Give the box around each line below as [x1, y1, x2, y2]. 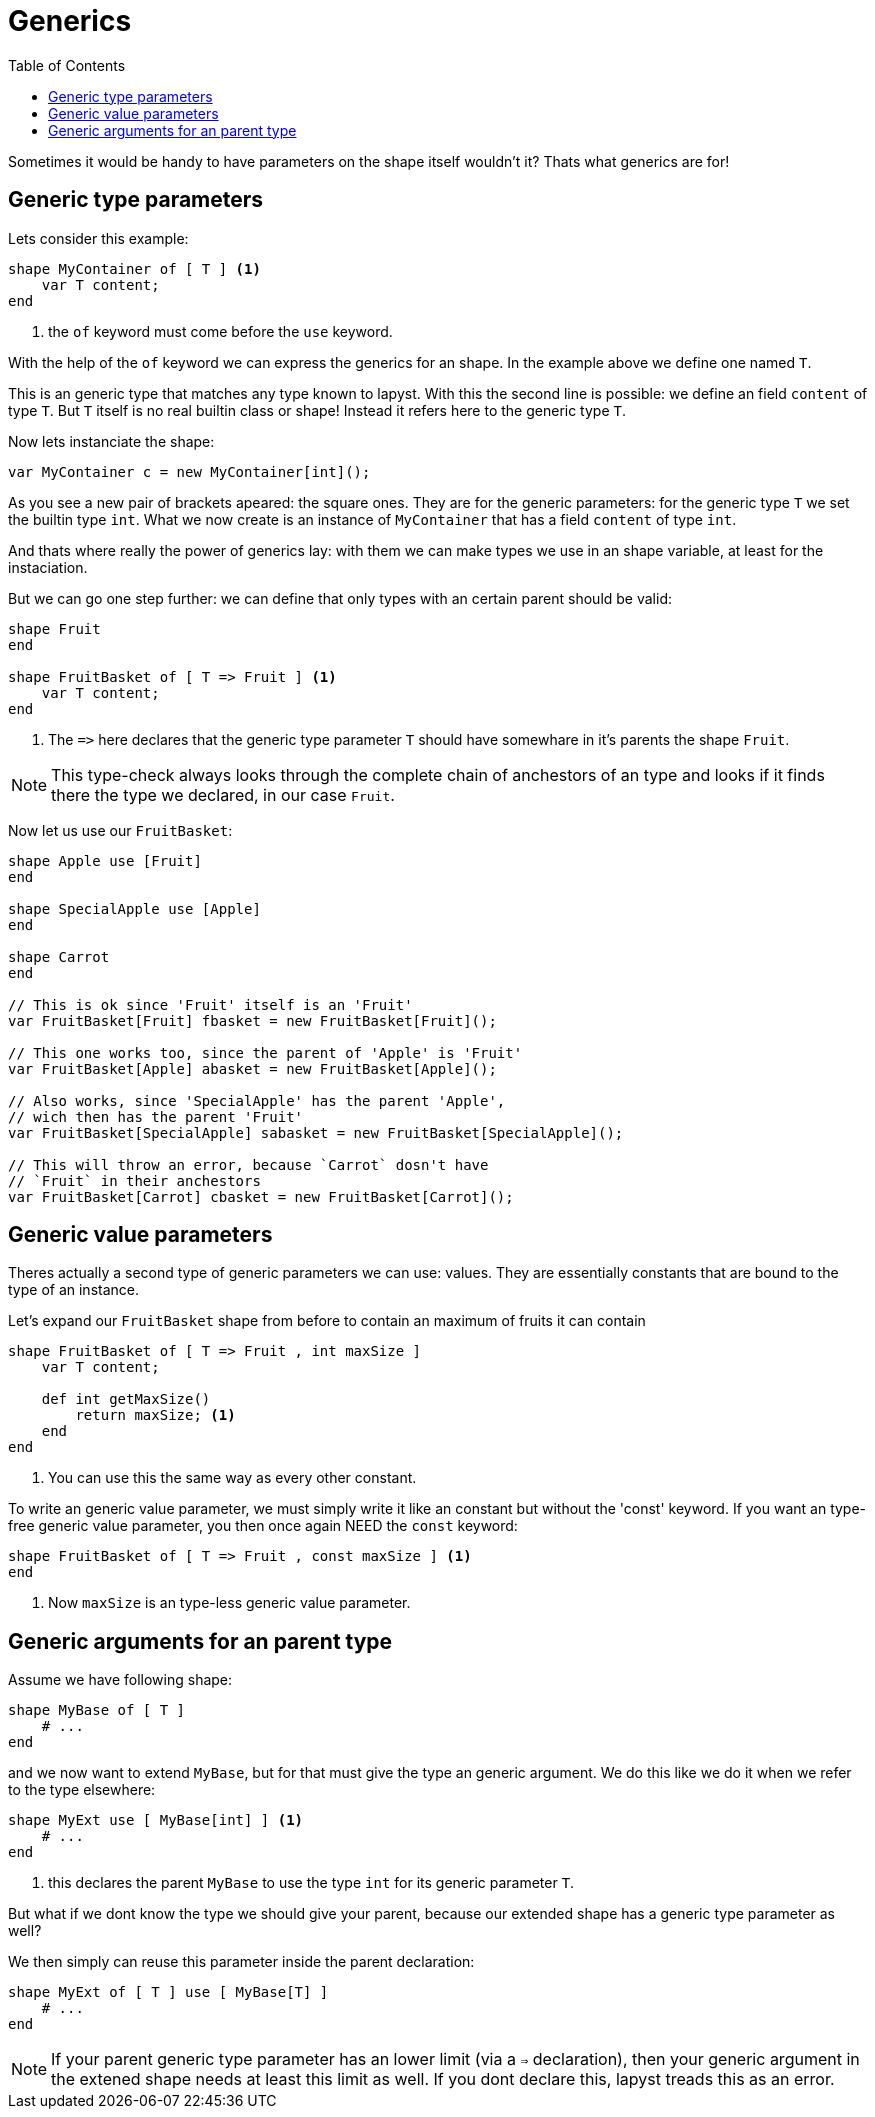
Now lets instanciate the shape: [8, 432, 215, 450]
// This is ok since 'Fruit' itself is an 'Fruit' [8, 996, 413, 1013]
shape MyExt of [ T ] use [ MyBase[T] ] [8, 1984, 329, 2001]
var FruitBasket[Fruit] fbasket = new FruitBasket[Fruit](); [8, 1012, 497, 1029]
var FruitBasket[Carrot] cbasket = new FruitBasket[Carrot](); [8, 1188, 514, 1205]
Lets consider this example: [8, 229, 189, 247]
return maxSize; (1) [75, 1407, 236, 1424]
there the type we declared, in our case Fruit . [51, 784, 395, 805]
